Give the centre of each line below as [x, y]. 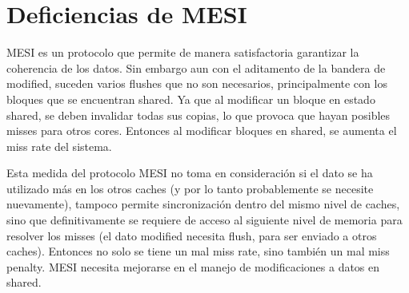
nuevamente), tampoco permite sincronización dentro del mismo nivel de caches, [203, 204]
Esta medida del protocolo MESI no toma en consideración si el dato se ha [190, 173]
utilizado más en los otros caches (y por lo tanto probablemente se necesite [190, 188]
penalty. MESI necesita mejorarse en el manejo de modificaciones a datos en [193, 266]
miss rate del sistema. [59, 146]
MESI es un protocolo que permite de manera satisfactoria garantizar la [183, 52]
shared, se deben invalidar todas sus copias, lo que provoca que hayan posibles [198, 115]
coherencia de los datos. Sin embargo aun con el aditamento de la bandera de [196, 67]
